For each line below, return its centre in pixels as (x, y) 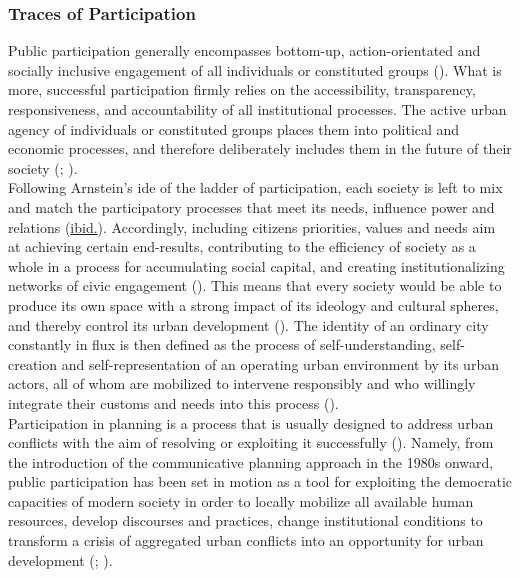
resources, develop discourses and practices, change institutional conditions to (245, 520)
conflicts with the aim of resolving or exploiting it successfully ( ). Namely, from (251, 442)
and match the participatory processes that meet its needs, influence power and (251, 206)
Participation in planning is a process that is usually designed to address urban (251, 422)
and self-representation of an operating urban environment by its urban (280, 363)
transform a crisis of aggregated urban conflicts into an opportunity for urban (246, 540)
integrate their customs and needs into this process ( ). (173, 402)
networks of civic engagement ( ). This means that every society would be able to (255, 285)
